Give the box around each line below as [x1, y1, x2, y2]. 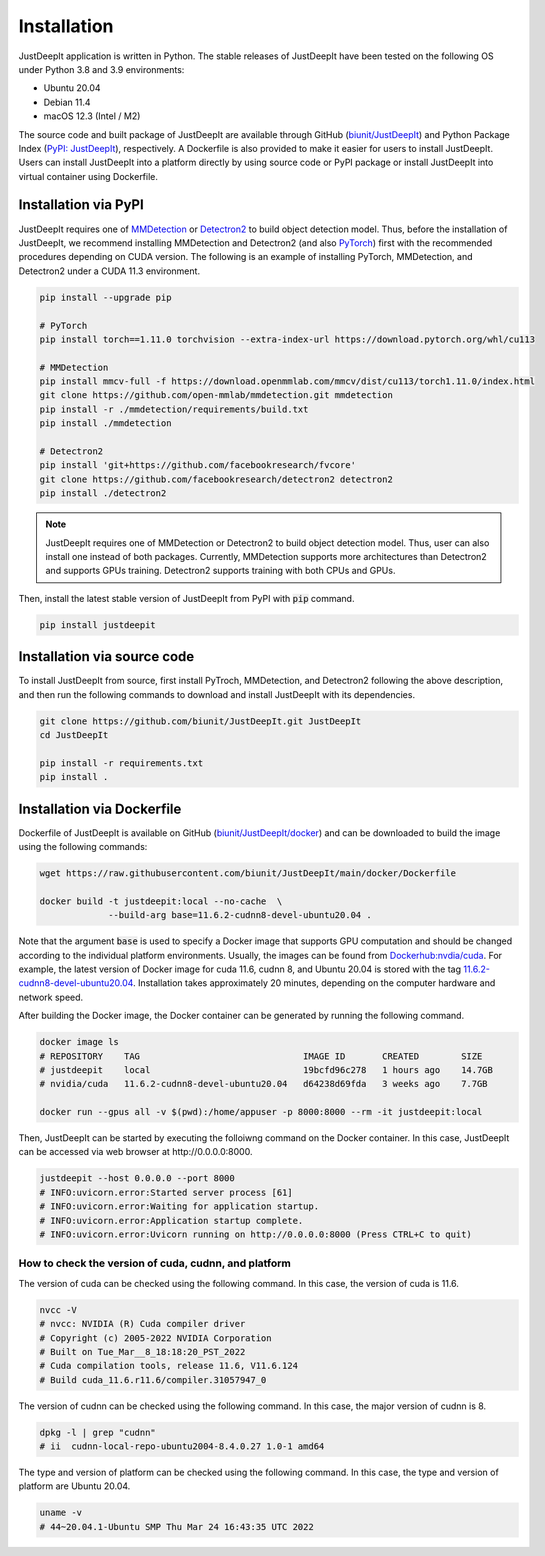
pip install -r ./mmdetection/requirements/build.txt [39, 403, 309, 415]
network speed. [18, 991, 84, 1003]
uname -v [39, 1507, 83, 1519]
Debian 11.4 [43, 96, 91, 108]
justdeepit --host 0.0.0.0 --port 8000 [39, 1173, 235, 1184]
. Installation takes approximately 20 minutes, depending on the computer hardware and [132, 977, 496, 989]
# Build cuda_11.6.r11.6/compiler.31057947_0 [39, 1374, 267, 1385]
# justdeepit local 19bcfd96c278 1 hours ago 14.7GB [39, 1064, 494, 1075]
